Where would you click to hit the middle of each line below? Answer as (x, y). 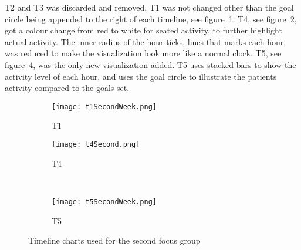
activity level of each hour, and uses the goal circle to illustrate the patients (141, 76)
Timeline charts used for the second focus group (114, 240)
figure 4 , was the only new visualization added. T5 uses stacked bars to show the (150, 64)
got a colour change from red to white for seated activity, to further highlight (143, 30)
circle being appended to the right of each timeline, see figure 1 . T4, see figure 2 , (151, 18)
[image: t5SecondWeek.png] (104, 202)
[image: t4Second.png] (96, 144)
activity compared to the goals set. (67, 88)
